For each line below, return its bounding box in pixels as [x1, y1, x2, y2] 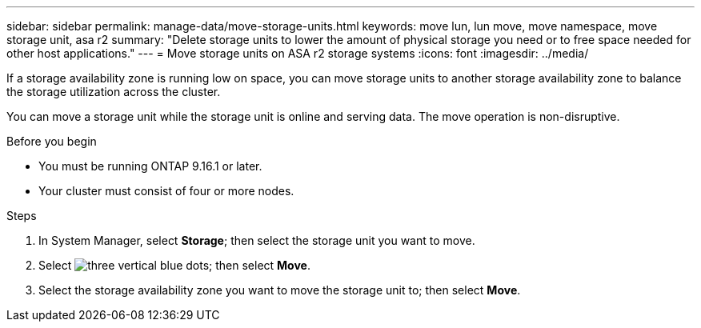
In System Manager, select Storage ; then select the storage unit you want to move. [38, 234, 475, 247]
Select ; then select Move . [38, 258, 310, 272]
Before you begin [6, 134, 97, 148]
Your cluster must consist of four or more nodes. [38, 184, 294, 198]
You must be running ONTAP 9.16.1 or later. [38, 159, 262, 173]
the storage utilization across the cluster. [6, 85, 221, 98]
